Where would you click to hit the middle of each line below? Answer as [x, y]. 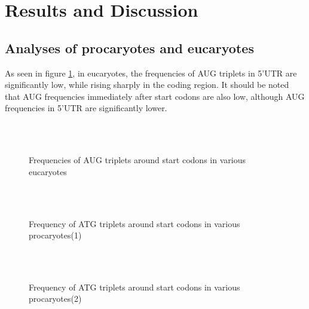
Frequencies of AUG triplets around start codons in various [137, 160]
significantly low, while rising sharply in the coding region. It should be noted [147, 85]
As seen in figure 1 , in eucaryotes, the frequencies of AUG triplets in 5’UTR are [151, 73]
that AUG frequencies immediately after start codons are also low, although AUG [155, 96]
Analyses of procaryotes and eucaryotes [129, 48]
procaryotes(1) [55, 235]
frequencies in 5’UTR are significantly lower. [86, 108]
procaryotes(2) [55, 299]
